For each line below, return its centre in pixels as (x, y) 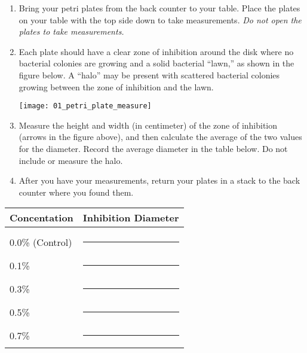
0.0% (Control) (41, 242)
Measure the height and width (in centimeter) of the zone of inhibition (148, 125)
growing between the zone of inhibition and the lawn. (116, 86)
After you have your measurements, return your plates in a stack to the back (159, 180)
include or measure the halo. (71, 160)
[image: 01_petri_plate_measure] (85, 106)
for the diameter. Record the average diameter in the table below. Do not (153, 148)
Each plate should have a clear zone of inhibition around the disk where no (156, 51)
